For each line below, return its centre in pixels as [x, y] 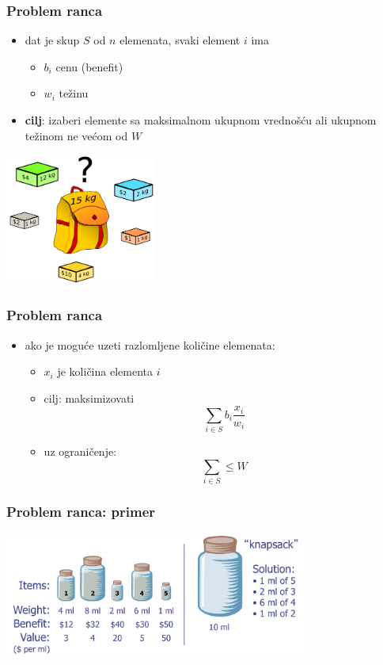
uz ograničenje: [80, 451]
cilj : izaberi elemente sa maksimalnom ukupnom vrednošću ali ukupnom [201, 120]
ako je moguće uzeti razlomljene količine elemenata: [150, 344]
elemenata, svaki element [180, 40]
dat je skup [52, 40]
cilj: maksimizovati [89, 397]
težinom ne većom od [76, 135]
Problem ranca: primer [81, 512]
